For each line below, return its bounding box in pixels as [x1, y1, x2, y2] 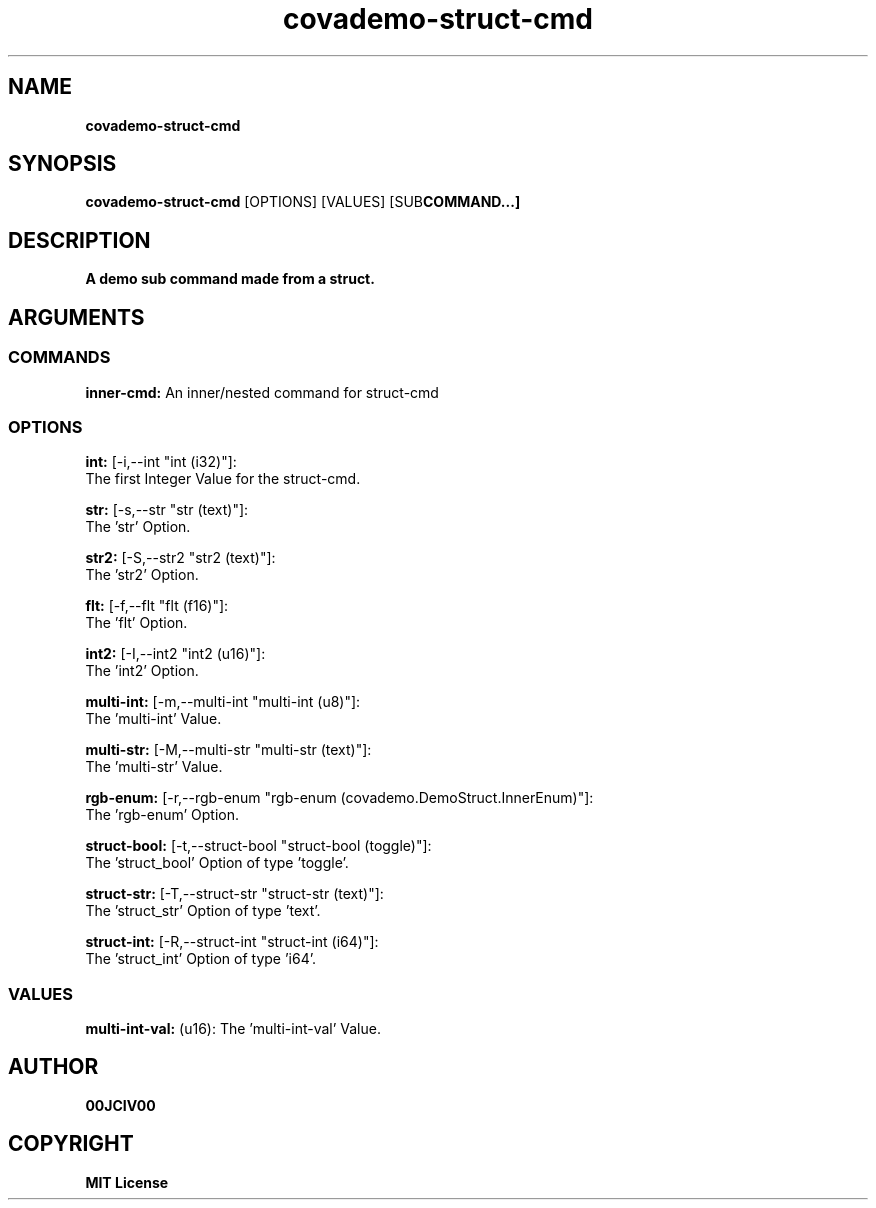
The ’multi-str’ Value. [85, 758, 223, 776]
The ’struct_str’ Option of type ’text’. [85, 902, 321, 920]
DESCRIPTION [8, 227, 151, 253]
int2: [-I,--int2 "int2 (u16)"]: [85, 645, 266, 663]
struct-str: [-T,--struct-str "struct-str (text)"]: [85, 885, 384, 903]
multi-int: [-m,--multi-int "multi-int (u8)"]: [85, 693, 361, 711]
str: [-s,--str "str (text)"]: [85, 501, 249, 519]
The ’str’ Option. [85, 518, 191, 536]
